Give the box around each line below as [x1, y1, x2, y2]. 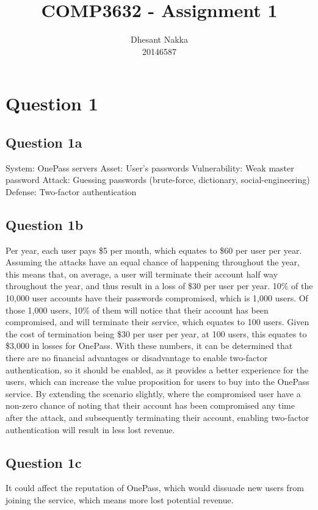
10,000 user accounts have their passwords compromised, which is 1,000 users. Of [5, 292, 308, 304]
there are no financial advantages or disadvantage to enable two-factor [5, 351, 268, 364]
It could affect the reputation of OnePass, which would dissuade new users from [5, 481, 304, 494]
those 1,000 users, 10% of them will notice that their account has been [5, 303, 269, 316]
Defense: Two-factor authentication [5, 185, 137, 198]
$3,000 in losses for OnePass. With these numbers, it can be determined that [5, 339, 293, 352]
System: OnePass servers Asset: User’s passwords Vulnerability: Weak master [5, 161, 294, 174]
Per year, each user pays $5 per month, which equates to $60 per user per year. [5, 243, 302, 256]
